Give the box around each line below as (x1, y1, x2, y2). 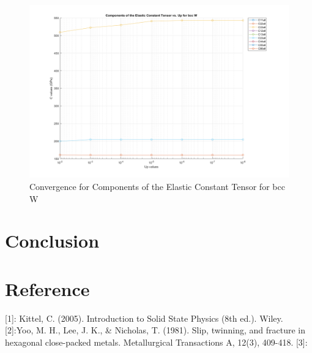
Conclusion (5, 228, 100, 253)
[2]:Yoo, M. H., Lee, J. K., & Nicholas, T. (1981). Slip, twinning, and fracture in (5, 324, 305, 336)
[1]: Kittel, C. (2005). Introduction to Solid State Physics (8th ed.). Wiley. (5, 311, 283, 324)
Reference (5, 276, 90, 301)
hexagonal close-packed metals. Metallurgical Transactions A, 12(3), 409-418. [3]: (5, 335, 308, 348)
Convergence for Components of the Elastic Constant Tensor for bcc (29, 180, 285, 192)
